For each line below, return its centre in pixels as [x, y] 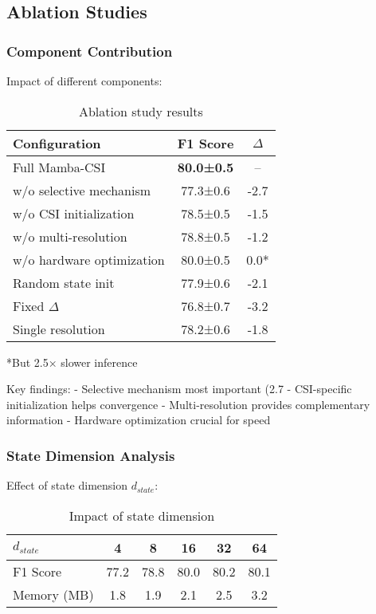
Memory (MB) [53, 594]
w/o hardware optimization [89, 259]
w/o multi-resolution [70, 236]
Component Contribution [90, 51]
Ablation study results [141, 111]
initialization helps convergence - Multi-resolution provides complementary [188, 404]
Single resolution [59, 329]
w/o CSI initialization [74, 213]
